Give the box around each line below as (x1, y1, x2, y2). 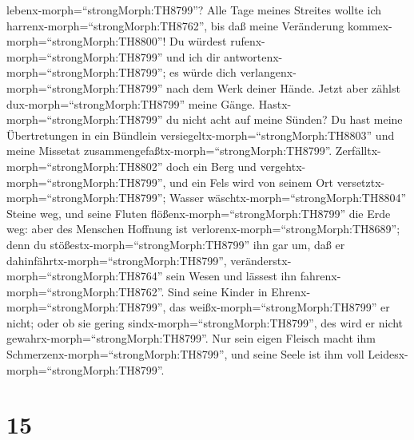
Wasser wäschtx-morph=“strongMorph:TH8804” (169, 189, 407, 206)
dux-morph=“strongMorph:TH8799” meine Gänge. (6, 95, 256, 112)
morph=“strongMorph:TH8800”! (6, 33, 166, 50)
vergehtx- (260, 157, 306, 174)
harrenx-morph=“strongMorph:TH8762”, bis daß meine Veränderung (6, 17, 344, 34)
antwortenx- (224, 48, 283, 65)
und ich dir (166, 48, 221, 65)
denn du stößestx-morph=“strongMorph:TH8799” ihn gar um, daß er (6, 236, 345, 252)
